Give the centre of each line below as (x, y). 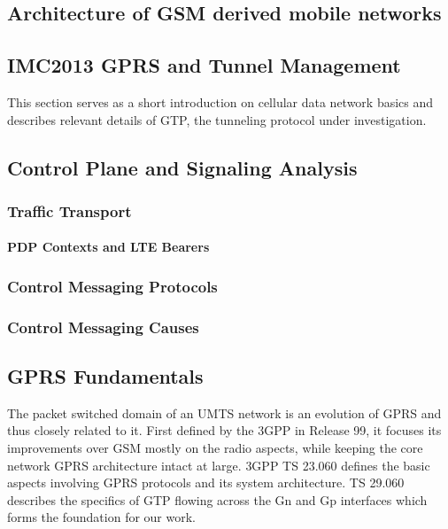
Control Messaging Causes (103, 327)
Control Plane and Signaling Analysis (182, 167)
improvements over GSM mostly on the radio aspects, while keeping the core (215, 448)
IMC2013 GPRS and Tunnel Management (204, 65)
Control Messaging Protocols (112, 286)
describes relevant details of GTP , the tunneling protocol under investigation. (217, 119)
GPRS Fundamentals (105, 376)
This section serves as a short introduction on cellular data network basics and (220, 101)
